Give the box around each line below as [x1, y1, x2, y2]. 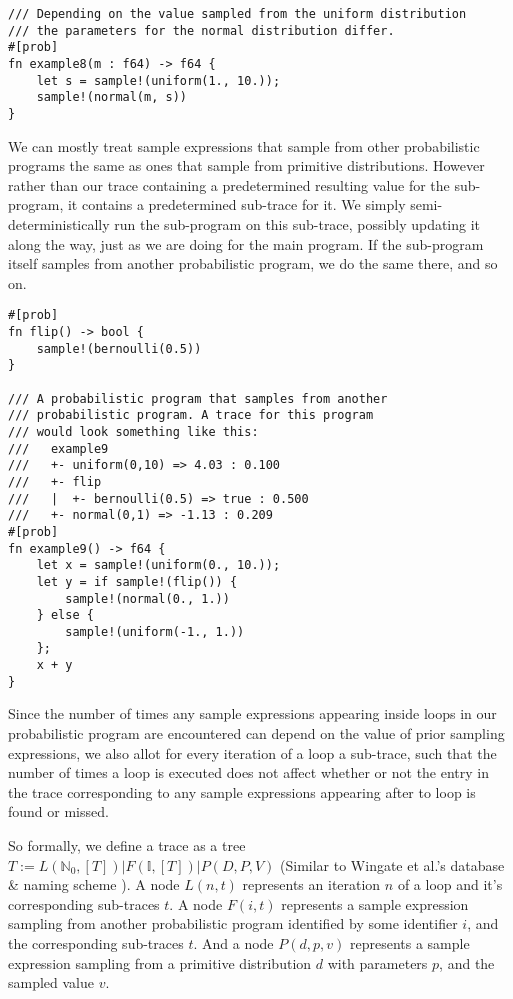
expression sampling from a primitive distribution [8, 952, 312, 973]
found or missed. [8, 801, 109, 822]
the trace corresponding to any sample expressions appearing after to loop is [8, 781, 476, 802]
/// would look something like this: [8, 424, 259, 439]
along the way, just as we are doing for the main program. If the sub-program [8, 233, 484, 254]
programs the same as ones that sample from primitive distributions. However [8, 155, 485, 176]
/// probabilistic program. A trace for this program [8, 408, 374, 423]
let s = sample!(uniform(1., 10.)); [36, 73, 281, 88]
